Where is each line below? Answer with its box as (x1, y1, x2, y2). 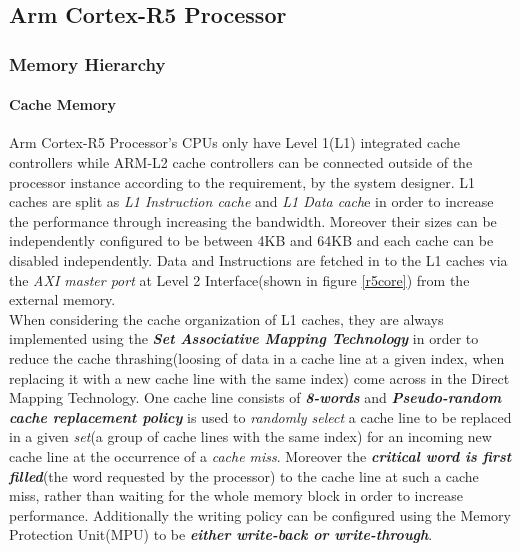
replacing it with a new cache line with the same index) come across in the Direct (9, 367, 510, 388)
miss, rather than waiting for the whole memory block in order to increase (9, 485, 463, 506)
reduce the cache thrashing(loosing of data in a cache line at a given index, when (9, 347, 505, 368)
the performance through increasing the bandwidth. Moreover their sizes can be (9, 210, 497, 231)
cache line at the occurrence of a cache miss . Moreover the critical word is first (9, 445, 512, 466)
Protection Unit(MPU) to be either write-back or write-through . (9, 524, 433, 545)
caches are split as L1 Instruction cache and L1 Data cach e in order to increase (9, 191, 494, 212)
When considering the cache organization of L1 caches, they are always (9, 308, 444, 329)
